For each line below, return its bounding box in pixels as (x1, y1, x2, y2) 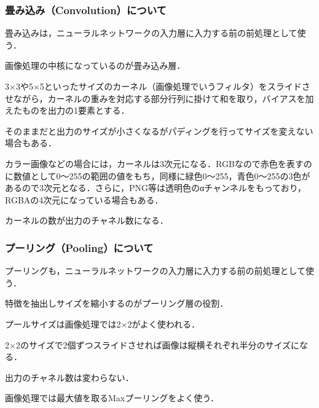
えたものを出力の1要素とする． (5, 104, 130, 117)
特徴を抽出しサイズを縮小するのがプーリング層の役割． (5, 297, 229, 310)
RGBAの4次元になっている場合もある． (5, 193, 163, 206)
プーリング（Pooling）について (5, 240, 154, 255)
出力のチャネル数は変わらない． (5, 371, 134, 383)
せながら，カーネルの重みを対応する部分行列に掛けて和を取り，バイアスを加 (5, 92, 314, 104)
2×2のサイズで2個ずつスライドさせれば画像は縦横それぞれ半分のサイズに (5, 338, 300, 351)
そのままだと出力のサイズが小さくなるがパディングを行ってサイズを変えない (5, 124, 313, 137)
